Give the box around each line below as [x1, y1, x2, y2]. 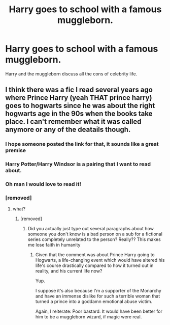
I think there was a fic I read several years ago [5, 86, 153, 94]
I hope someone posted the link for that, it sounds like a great [5, 141, 159, 148]
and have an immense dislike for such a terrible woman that [35, 293, 160, 299]
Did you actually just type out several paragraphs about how [27, 226, 154, 232]
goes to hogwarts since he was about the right [5, 101, 155, 110]
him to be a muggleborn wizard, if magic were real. [35, 314, 142, 320]
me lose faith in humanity [27, 242, 81, 248]
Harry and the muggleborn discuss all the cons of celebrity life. [5, 70, 138, 77]
